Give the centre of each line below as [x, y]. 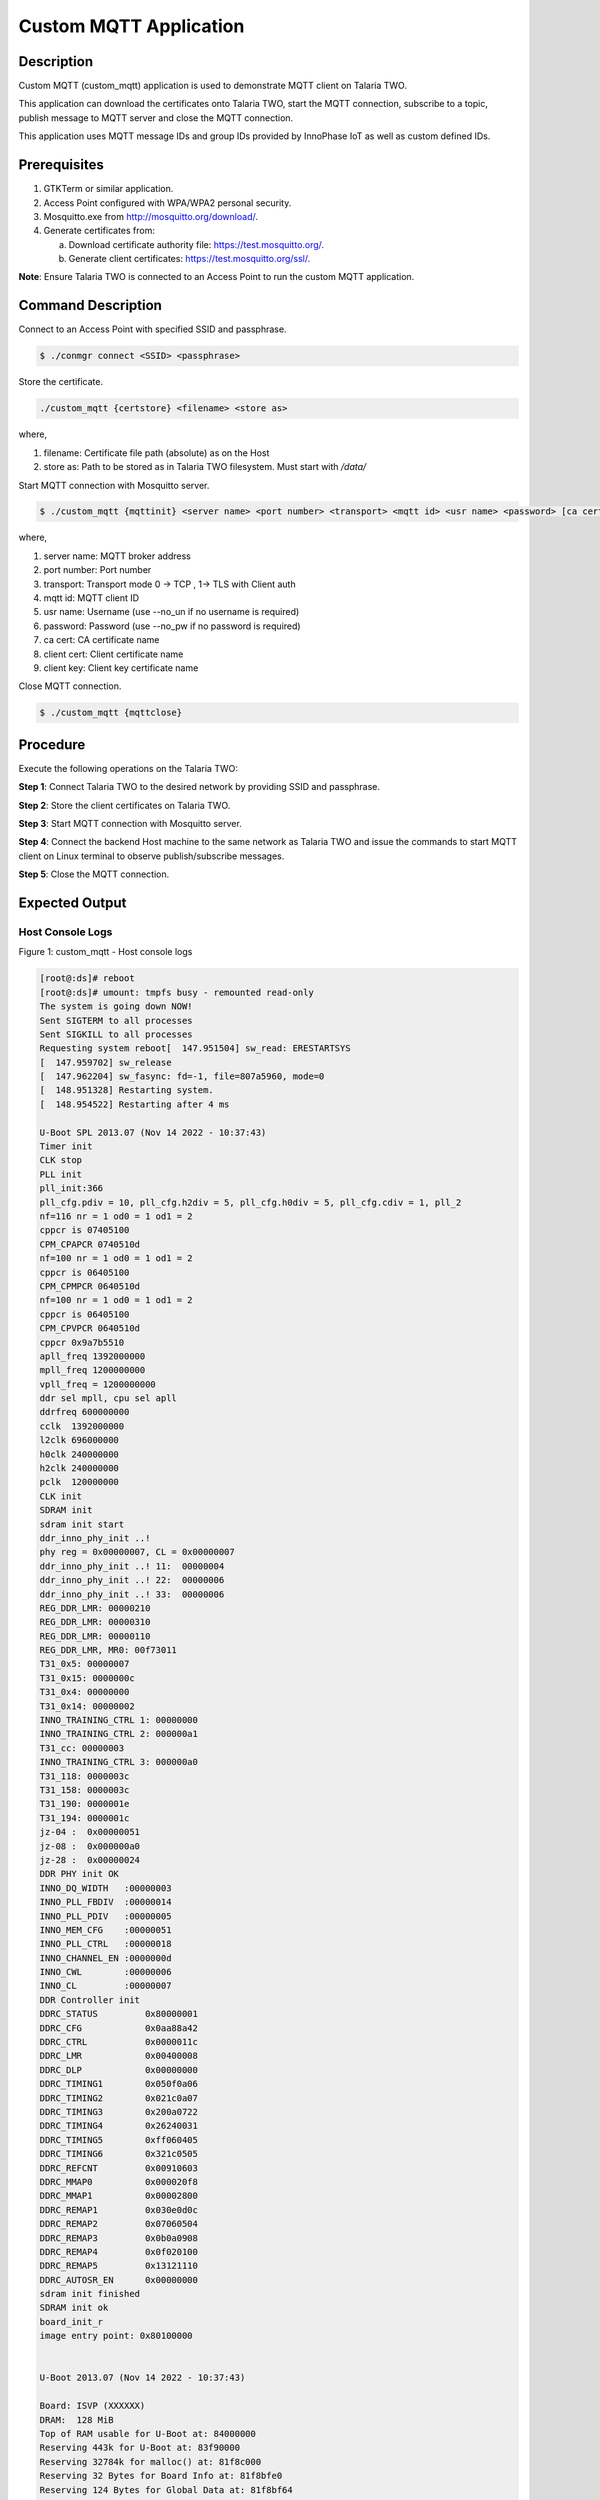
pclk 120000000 [79, 1482]
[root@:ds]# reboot [87, 978]
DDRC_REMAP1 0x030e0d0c [119, 2209]
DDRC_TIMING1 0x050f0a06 [119, 2084]
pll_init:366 [71, 1188]
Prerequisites [61, 165]
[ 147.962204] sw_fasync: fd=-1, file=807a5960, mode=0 [182, 1076]
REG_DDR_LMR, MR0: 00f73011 [108, 1650]
